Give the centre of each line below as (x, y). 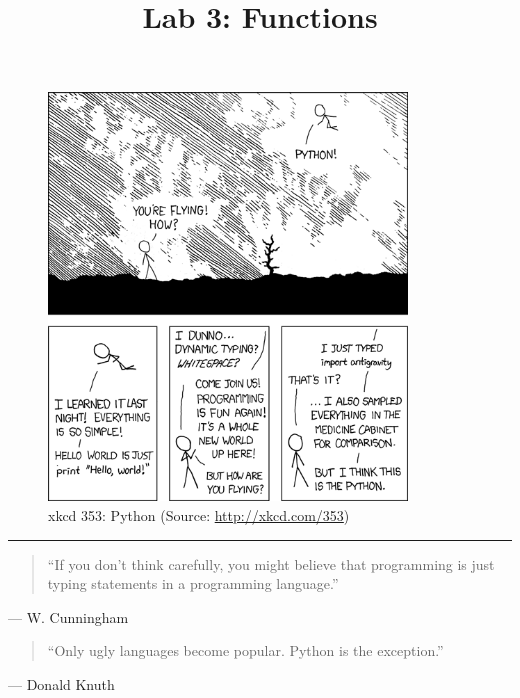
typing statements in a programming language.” (193, 583)
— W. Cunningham (68, 616)
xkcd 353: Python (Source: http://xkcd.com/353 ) (199, 515)
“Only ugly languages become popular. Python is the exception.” (245, 650)
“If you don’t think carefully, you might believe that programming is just (271, 563)
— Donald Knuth (61, 684)
